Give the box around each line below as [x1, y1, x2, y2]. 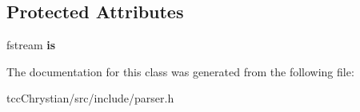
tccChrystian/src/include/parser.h [6, 90, 174, 106]
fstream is [6, 37, 56, 53]
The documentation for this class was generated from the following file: [6, 63, 354, 79]
